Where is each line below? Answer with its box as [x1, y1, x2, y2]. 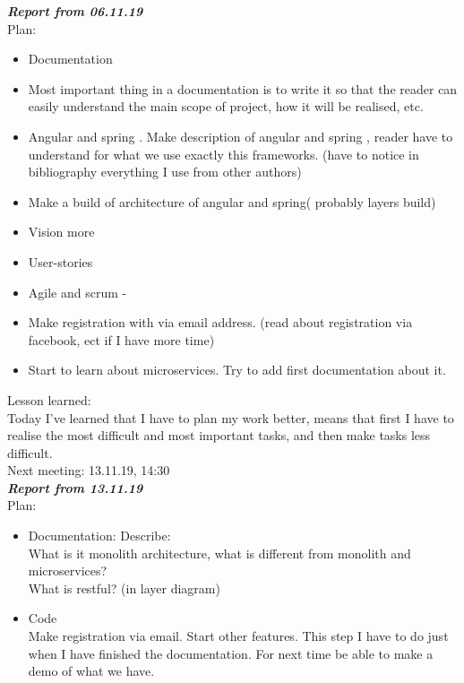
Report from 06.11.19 [7, 2, 143, 20]
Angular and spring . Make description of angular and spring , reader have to [28, 126, 453, 145]
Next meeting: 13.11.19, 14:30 [7, 461, 170, 480]
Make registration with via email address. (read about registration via [28, 313, 413, 332]
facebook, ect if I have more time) [28, 330, 215, 349]
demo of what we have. [28, 661, 155, 680]
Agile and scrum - [28, 282, 127, 301]
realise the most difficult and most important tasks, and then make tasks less [7, 426, 431, 445]
